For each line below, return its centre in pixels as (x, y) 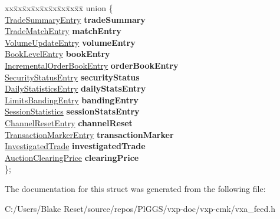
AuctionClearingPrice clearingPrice (72, 157)
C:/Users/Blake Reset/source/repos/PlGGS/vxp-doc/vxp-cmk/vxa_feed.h (140, 208)
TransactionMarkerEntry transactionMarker (89, 134)
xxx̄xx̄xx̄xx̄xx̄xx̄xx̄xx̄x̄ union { (59, 8)
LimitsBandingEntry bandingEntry (72, 100)
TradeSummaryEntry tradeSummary (75, 19)
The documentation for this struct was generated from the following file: (135, 188)
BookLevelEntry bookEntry (57, 54)
